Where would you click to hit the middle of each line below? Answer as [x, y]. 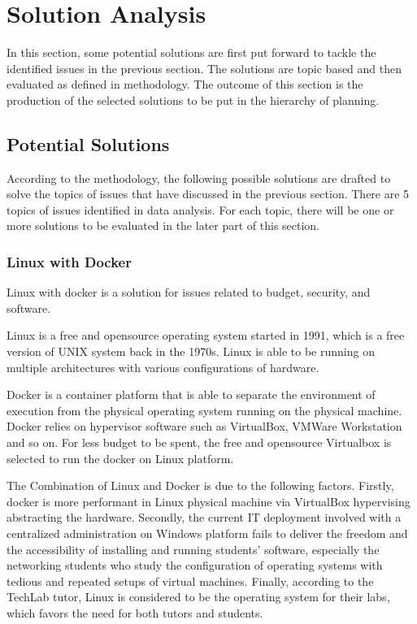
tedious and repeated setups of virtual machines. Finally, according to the [190, 581]
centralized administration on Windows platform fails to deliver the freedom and [207, 533]
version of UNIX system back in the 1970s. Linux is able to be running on [191, 351]
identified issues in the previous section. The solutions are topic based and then [204, 68]
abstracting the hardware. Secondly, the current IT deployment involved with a [204, 517]
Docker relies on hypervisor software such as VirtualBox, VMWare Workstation [204, 426]
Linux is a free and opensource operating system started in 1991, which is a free [206, 335]
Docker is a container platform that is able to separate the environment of [191, 394]
